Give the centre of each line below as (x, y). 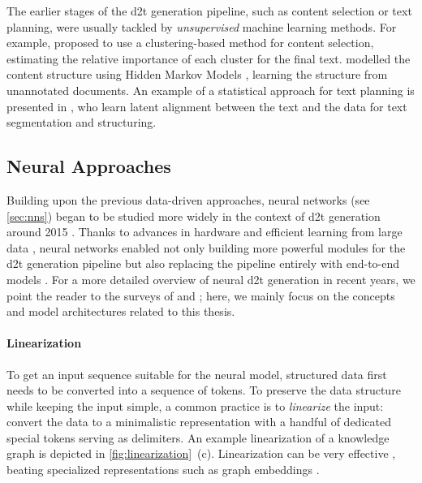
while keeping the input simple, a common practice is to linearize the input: (195, 405)
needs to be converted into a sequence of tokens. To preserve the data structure (204, 390)
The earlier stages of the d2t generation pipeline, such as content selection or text (209, 11)
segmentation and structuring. (82, 122)
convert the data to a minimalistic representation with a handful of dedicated (199, 422)
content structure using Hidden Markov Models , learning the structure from (197, 74)
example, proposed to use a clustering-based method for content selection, (190, 43)
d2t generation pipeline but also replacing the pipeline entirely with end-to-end (203, 263)
